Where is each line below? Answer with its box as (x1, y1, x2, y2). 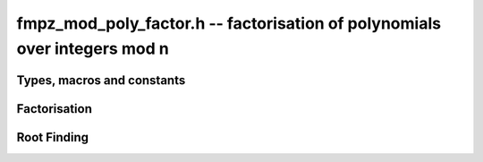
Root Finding (16, 130, 89, 145)
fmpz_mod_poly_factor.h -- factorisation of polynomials (16, 13, 442, 33)
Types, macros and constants (16, 72, 186, 88)
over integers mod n (16, 38, 169, 58)
